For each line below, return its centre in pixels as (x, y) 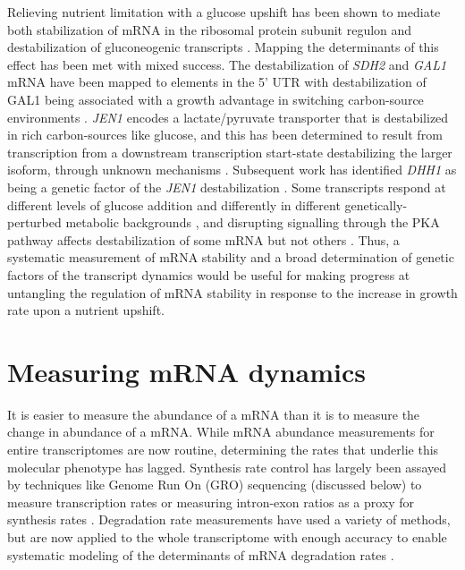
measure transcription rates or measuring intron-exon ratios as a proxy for (211, 502)
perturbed (34, 222)
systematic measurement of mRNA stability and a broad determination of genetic (231, 257)
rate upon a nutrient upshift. (86, 310)
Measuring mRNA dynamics (186, 371)
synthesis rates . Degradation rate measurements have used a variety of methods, (229, 519)
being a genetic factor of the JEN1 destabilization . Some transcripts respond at (227, 187)
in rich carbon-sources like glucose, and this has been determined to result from (225, 135)
